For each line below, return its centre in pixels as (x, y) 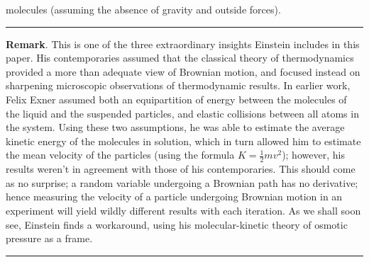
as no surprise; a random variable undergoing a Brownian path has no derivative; (182, 182)
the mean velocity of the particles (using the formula (120, 155)
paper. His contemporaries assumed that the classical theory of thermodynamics (180, 58)
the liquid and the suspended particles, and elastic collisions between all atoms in (182, 113)
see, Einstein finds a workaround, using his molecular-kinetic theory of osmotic (177, 224)
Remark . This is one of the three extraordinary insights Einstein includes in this (183, 44)
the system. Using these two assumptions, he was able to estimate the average (175, 127)
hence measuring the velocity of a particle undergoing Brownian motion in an (174, 196)
